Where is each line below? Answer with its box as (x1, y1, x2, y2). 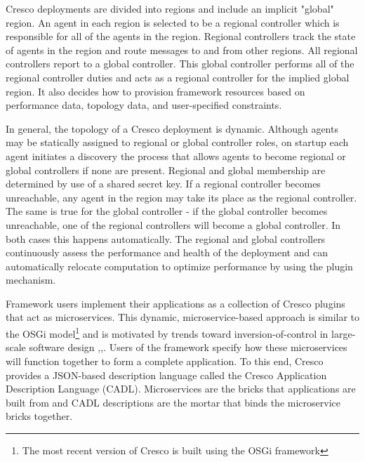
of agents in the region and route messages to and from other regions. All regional (6, 42, 358, 57)
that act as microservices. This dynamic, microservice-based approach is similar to (6, 310, 360, 324)
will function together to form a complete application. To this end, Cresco (6, 353, 324, 368)
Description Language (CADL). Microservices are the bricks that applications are (6, 381, 356, 396)
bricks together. (6, 409, 73, 423)
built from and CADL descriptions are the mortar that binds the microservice (6, 395, 340, 409)
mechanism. (6, 272, 56, 287)
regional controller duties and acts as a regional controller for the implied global (6, 70, 350, 84)
